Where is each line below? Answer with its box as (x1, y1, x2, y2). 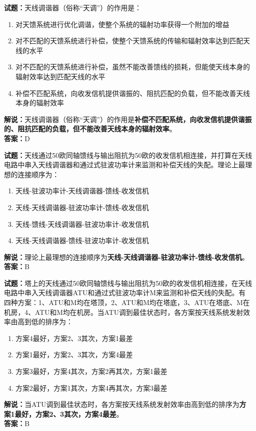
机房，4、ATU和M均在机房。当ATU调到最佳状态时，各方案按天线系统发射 (4, 307, 243, 317)
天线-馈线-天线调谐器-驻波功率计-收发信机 (15, 218, 149, 229)
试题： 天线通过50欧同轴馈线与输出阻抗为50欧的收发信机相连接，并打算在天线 (4, 150, 252, 160)
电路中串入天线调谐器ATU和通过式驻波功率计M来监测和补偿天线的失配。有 (4, 287, 246, 298)
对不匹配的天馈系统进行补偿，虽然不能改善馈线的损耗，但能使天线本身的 (15, 62, 250, 72)
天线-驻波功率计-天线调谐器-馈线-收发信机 (15, 185, 149, 196)
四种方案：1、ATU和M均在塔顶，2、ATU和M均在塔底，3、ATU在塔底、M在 (4, 297, 250, 308)
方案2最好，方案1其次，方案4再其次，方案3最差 (15, 382, 167, 393)
